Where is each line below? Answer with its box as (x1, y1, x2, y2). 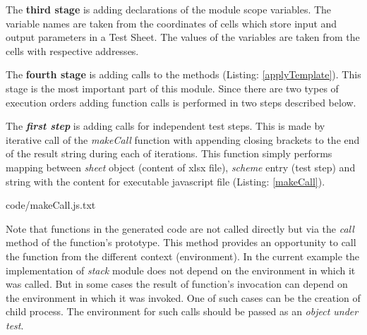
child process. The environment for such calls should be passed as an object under (6, 304, 359, 319)
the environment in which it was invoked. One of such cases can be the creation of (6, 290, 361, 305)
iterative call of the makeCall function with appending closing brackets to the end (6, 132, 360, 147)
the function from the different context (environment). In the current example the (6, 248, 360, 263)
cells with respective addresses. (6, 43, 139, 58)
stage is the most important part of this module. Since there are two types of (6, 80, 339, 95)
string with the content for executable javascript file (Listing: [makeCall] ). (6, 173, 325, 188)
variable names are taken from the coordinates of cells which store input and (6, 16, 337, 30)
